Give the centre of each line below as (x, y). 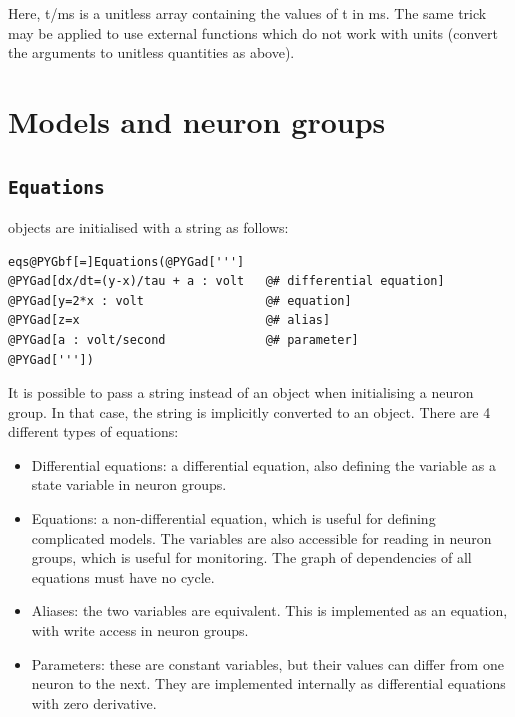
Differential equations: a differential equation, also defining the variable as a (263, 464)
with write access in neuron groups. (140, 630)
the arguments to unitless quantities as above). (151, 52)
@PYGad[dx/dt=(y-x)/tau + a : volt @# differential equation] (226, 281)
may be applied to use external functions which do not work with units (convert (253, 32)
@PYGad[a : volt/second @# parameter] (183, 339)
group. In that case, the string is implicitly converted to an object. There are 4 (249, 411)
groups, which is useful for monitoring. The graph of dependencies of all (251, 557)
